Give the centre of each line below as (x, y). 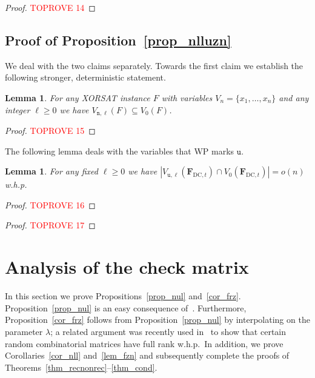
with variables (187, 97)
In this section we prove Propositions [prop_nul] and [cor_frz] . (123, 296)
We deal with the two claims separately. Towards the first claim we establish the (154, 65)
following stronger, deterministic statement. (85, 77)
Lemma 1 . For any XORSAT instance (78, 97)
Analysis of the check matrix (127, 267)
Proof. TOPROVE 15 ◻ (50, 131)
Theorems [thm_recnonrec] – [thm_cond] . (81, 367)
